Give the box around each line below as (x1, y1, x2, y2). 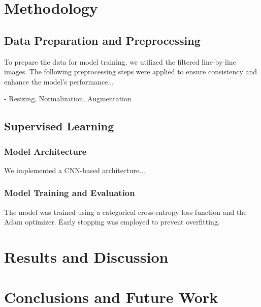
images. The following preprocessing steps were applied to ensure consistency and (4, 66, 257, 77)
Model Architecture (4, 145, 87, 157)
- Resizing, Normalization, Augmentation (4, 93, 132, 104)
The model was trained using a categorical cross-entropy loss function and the (4, 206, 247, 217)
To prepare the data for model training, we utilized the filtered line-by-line (4, 56, 236, 67)
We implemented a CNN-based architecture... (4, 164, 145, 175)
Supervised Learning (4, 118, 114, 134)
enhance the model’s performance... (4, 76, 114, 87)
